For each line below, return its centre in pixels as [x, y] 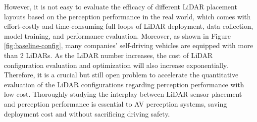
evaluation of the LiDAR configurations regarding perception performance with [124, 84]
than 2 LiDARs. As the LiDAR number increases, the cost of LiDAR [108, 55]
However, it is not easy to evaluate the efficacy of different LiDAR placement [121, 6]
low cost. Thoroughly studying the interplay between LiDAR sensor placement [123, 94]
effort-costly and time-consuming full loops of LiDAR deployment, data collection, [128, 26]
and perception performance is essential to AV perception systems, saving [116, 103]
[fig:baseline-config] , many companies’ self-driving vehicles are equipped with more [128, 45]
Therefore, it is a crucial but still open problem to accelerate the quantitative [121, 75]
